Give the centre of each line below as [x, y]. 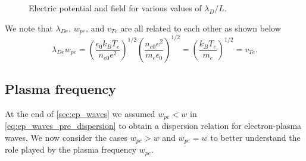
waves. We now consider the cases [66, 137]
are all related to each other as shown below [201, 28]
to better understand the [255, 137]
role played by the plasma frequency [71, 149]
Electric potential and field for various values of [115, 8]
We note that [29, 28]
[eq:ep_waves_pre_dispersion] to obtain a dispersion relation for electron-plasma [153, 126]
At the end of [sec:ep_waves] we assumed [80, 113]
